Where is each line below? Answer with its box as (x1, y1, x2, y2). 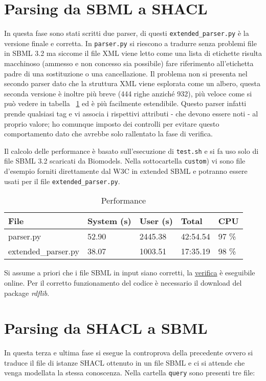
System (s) (87, 215, 131, 227)
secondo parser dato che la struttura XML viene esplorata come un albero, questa (4, 78, 260, 89)
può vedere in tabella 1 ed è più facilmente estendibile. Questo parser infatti (4, 98, 247, 109)
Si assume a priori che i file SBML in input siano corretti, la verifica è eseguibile (4, 267, 255, 278)
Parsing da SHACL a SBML (4, 317, 208, 338)
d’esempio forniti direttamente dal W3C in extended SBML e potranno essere (4, 166, 248, 176)
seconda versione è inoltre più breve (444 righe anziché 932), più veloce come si (4, 88, 252, 98)
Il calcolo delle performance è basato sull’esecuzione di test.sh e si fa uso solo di (4, 145, 259, 156)
